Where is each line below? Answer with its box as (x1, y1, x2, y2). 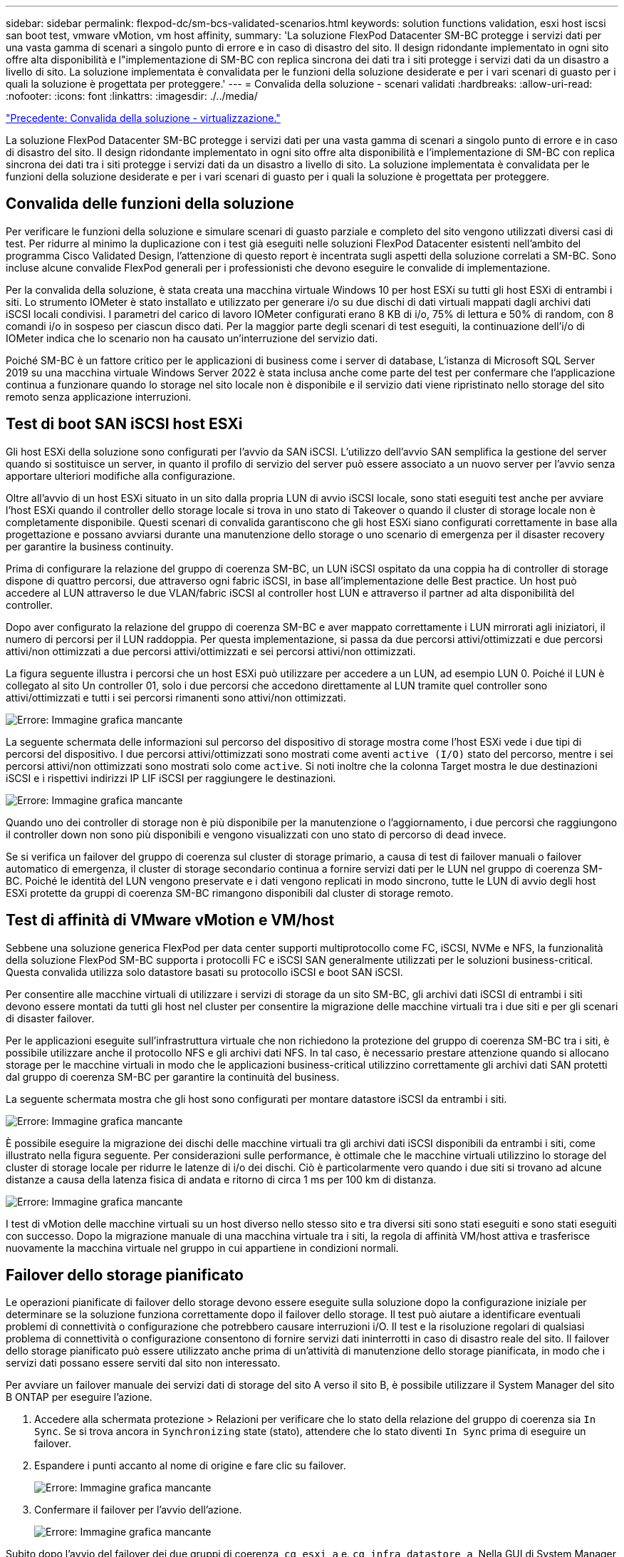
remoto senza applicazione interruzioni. (6, 390, 192, 403)
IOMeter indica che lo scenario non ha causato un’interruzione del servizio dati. (6, 332, 378, 344)
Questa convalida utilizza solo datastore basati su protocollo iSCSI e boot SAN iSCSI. (6, 965, 403, 978)
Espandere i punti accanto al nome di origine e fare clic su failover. (34, 1459, 346, 1472)
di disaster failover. (6, 1012, 95, 1024)
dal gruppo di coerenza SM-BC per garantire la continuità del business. (6, 1070, 340, 1083)
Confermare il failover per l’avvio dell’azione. (34, 1504, 242, 1516)
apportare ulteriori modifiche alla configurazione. (6, 469, 236, 482)
